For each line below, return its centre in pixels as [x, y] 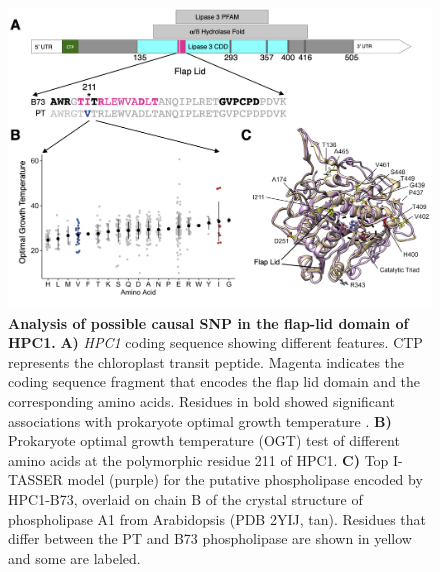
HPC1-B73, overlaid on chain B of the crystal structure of [185, 498]
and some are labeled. [74, 557]
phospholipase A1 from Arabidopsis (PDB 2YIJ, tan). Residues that [217, 518]
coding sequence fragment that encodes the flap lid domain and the [214, 381]
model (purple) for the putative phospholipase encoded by [245, 479]
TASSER [35, 479]
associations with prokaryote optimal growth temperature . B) [200, 420]
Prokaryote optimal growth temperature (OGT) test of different [204, 440]
